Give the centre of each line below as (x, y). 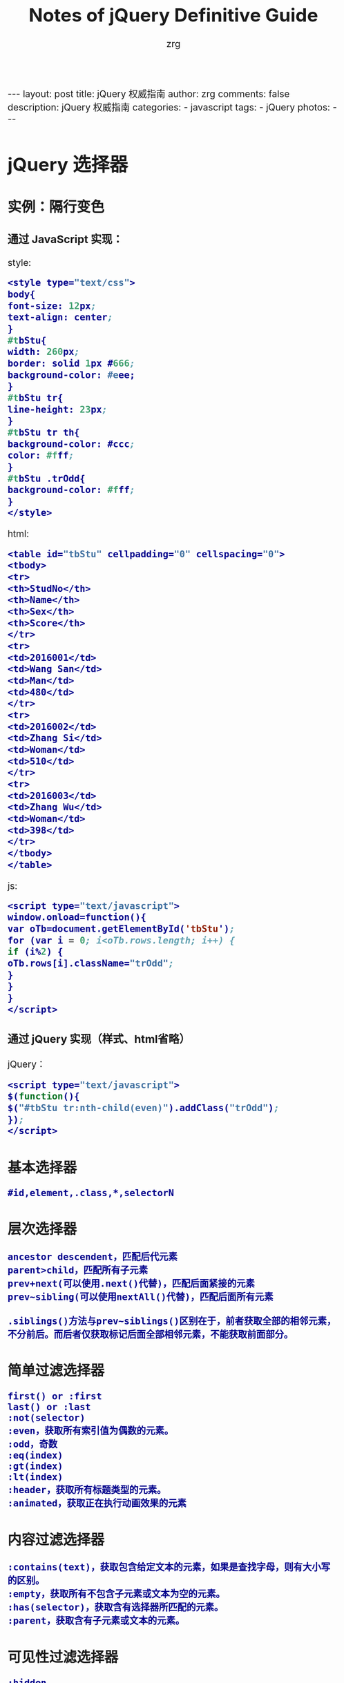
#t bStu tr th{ (44, 432)
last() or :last (49, 1407)
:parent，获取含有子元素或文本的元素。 (96, 1621)
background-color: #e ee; (71, 375)
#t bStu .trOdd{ (47, 478)
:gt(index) (36, 1466)
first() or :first (55, 1396)
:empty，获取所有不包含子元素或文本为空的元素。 (116, 1594)
